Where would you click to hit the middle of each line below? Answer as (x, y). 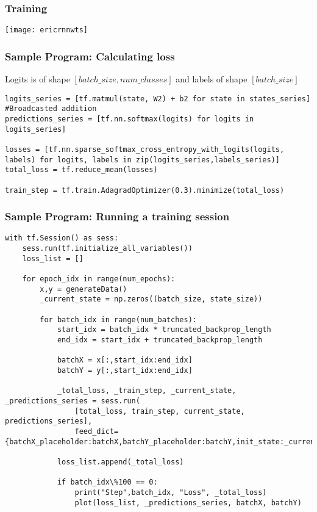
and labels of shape (212, 79)
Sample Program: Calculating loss (90, 56)
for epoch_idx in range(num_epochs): (99, 279)
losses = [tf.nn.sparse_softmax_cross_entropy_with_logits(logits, (145, 149)
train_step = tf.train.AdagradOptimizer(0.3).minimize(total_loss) (145, 190)
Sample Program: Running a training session (117, 216)
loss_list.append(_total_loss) (120, 462)
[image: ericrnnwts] (47, 30)
